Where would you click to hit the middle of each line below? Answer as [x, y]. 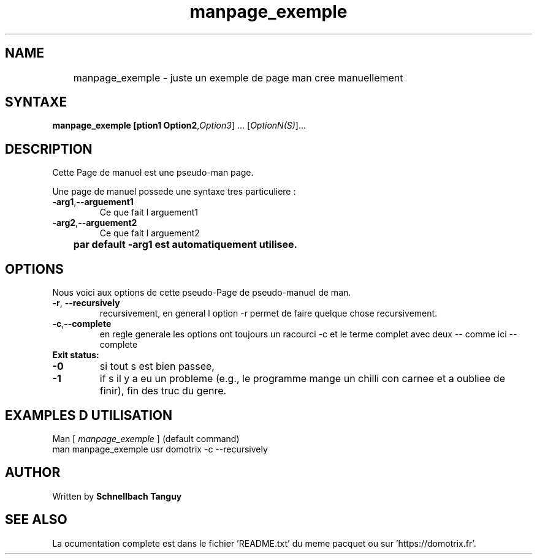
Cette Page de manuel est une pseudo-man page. [153, 173]
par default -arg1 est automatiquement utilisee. [185, 245]
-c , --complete [82, 324]
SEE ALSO [36, 520]
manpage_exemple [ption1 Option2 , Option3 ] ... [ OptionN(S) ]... [179, 126]
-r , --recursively [86, 303]
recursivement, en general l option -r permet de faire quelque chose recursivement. [268, 313]
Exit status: [76, 355]
